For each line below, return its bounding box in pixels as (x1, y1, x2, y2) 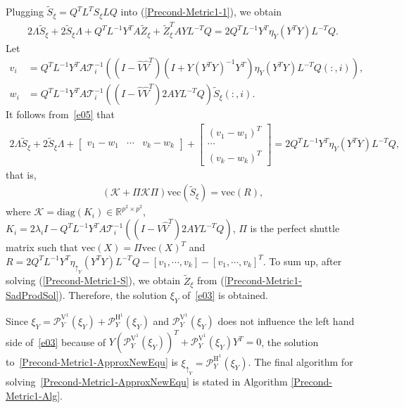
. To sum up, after (263, 253, 342, 268)
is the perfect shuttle (250, 221, 340, 236)
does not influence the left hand (217, 313, 355, 328)
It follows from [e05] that (6, 107, 115, 122)
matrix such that (6, 240, 78, 255)
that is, (6, 167, 37, 181)
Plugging (6, 4, 44, 19)
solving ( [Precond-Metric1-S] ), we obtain (6, 273, 181, 288)
